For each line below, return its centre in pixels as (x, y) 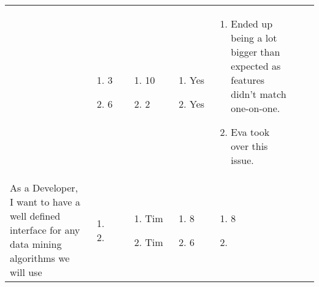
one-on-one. (256, 108)
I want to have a (45, 202)
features (248, 80)
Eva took (250, 132)
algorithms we (40, 258)
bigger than (256, 52)
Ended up (252, 24)
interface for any (45, 230)
